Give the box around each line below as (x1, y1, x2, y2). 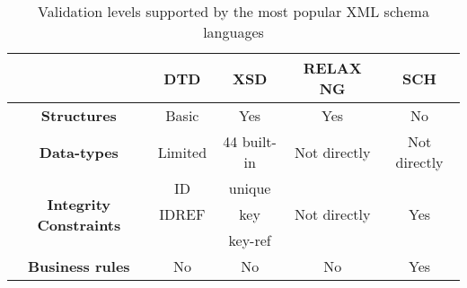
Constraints (37, 214, 121, 235)
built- (242, 131, 277, 152)
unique (228, 178, 271, 198)
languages (203, 22, 264, 42)
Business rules (28, 256, 130, 276)
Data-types (39, 141, 119, 162)
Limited (157, 141, 207, 162)
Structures (40, 105, 117, 126)
